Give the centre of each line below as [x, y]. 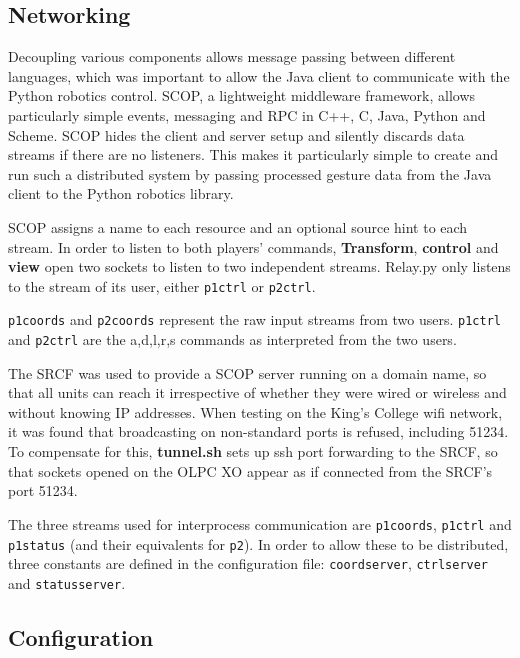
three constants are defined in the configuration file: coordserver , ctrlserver [248, 563]
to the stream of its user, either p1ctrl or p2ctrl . [162, 285]
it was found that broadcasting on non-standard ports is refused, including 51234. [258, 431]
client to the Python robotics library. [121, 193]
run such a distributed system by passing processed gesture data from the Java [250, 173]
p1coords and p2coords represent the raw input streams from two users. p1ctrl [254, 319]
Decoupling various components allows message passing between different [232, 56]
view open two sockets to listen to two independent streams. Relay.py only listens [259, 266]
